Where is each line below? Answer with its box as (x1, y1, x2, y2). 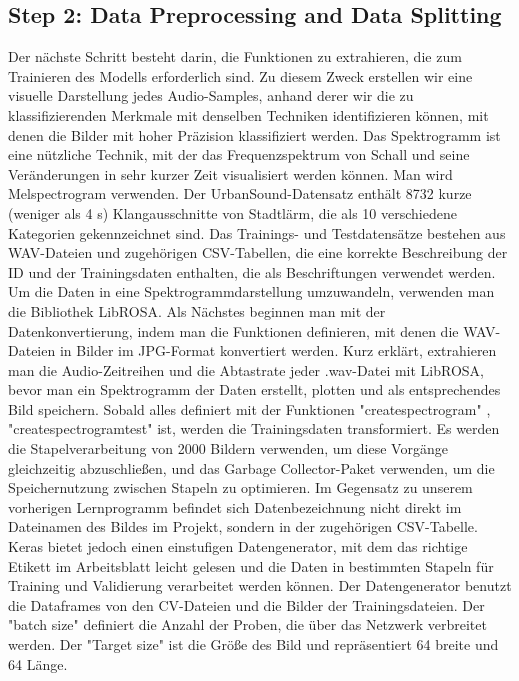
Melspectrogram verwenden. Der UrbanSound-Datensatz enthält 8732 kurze (8, 183, 472, 204)
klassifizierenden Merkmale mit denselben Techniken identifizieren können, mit (8, 104, 489, 125)
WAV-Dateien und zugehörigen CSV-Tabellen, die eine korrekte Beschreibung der (8, 242, 508, 263)
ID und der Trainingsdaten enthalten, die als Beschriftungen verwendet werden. (8, 261, 496, 282)
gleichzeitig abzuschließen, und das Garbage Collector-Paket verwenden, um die (8, 457, 495, 478)
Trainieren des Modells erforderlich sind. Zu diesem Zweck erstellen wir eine (8, 65, 473, 86)
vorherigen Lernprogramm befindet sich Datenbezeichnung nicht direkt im (8, 496, 462, 517)
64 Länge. (8, 653, 68, 674)
